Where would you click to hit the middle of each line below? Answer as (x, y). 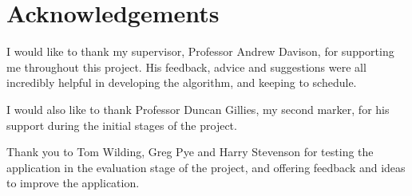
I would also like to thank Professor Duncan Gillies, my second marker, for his (198, 109)
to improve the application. (73, 183)
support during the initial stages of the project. (122, 125)
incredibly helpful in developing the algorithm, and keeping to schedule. (182, 82)
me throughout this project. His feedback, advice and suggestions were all (186, 67)
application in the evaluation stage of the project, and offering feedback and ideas (206, 167)
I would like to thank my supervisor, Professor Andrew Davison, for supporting (200, 51)
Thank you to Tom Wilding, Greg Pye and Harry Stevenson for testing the (190, 152)
